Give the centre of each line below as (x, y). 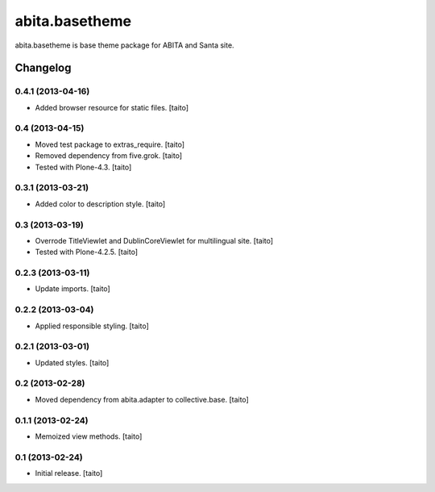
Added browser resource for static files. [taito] (112, 107)
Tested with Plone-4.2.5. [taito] (87, 252)
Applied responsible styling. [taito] (92, 326)
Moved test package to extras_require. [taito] (110, 144)
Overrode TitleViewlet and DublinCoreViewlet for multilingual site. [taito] (154, 240)
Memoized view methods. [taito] (89, 436)
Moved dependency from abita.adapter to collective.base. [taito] (142, 399)
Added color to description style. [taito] (100, 204)
